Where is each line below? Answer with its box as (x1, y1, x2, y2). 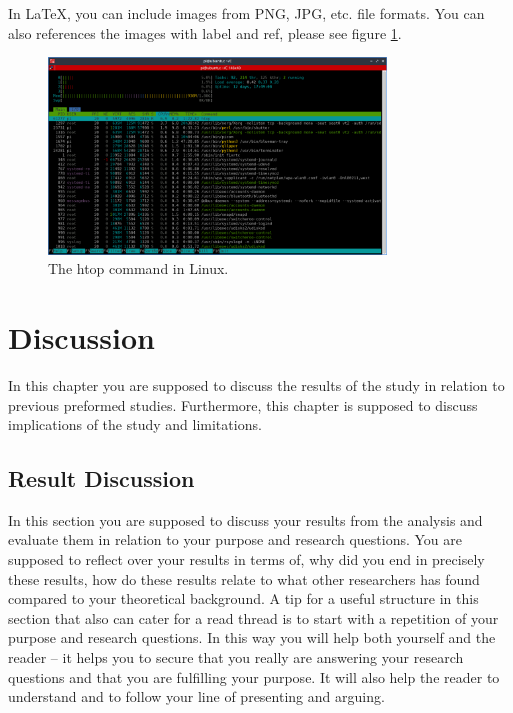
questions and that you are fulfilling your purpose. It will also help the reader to (8, 666, 500, 687)
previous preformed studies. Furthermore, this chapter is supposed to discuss (8, 394, 478, 415)
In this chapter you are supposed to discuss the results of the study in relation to (8, 374, 505, 395)
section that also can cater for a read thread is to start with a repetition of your (8, 607, 499, 628)
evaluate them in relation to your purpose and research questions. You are (8, 529, 462, 550)
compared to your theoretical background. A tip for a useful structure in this (8, 588, 479, 609)
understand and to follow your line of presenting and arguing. (8, 686, 385, 707)
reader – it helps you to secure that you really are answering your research (8, 647, 464, 668)
